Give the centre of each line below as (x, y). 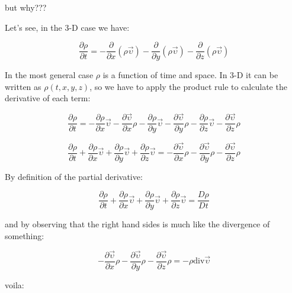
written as (23, 86)
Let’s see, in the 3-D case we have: (67, 27)
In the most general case (49, 75)
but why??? (26, 7)
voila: (15, 284)
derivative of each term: (48, 98)
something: (25, 235)
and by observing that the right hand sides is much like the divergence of (137, 224)
